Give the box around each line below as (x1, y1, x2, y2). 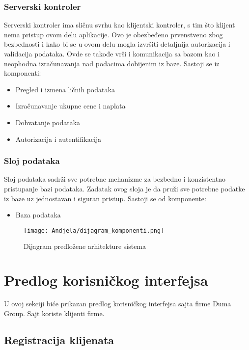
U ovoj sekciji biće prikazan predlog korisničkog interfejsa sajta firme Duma (4, 298, 231, 309)
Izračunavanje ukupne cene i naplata (15, 101, 126, 111)
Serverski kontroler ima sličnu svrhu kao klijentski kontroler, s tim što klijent (4, 20, 235, 30)
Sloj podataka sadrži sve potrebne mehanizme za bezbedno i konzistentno (4, 174, 226, 184)
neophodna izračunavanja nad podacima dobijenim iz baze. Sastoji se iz (4, 58, 220, 68)
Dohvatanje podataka (15, 117, 81, 127)
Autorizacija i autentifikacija (15, 134, 102, 144)
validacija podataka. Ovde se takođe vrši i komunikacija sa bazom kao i (4, 49, 220, 58)
